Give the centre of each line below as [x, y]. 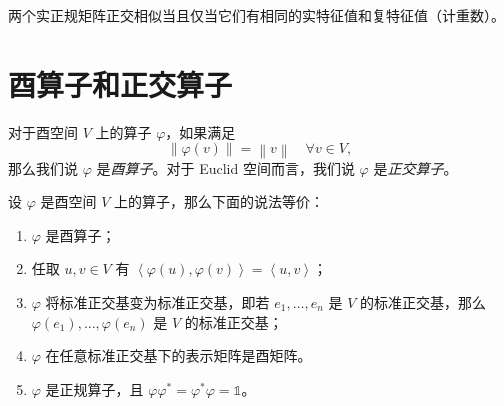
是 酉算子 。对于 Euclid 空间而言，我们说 [225, 167]
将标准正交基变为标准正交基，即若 [157, 301]
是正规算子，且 [94, 388]
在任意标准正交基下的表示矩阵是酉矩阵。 [178, 355]
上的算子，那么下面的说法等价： [218, 201]
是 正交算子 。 [415, 167]
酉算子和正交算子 [120, 83]
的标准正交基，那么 [423, 301]
